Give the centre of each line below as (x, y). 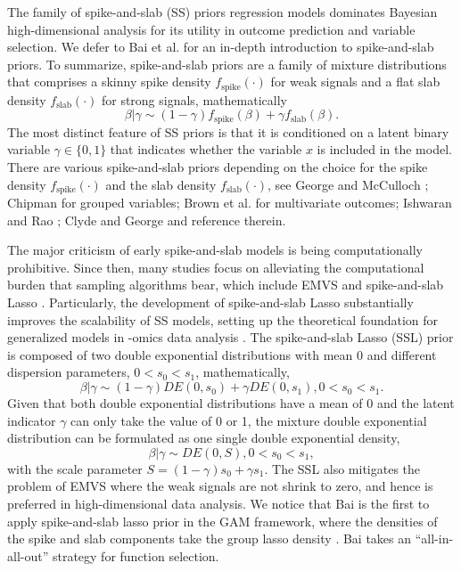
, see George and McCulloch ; (348, 184)
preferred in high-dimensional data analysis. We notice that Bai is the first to (218, 504)
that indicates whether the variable (206, 149)
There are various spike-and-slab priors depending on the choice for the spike (218, 167)
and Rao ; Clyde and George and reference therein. (147, 220)
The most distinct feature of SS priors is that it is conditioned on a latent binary (228, 131)
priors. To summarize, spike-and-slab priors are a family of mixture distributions (227, 64)
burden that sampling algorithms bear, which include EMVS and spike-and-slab (226, 285)
